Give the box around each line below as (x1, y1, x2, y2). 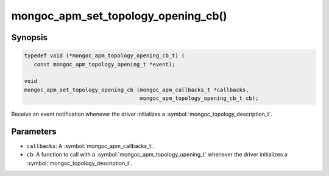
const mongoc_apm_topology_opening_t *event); (34, 61, 175, 68)
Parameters (11, 126, 57, 136)
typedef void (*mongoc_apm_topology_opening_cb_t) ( (24, 52, 185, 59)
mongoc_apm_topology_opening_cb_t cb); (140, 95, 259, 102)
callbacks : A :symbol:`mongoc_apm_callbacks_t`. (26, 143, 155, 149)
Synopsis (11, 32, 48, 43)
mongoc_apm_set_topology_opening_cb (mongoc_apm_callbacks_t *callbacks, (24, 86, 249, 93)
